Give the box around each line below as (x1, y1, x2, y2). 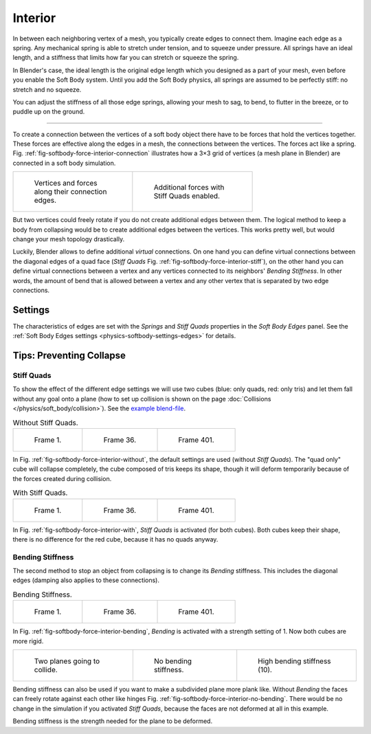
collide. (34, 665, 58, 674)
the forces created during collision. (12, 474, 112, 482)
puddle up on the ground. (12, 107, 85, 116)
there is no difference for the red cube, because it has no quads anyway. (12, 535, 218, 543)
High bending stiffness (258, 656, 331, 666)
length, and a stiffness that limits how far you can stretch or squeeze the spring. (12, 54, 239, 62)
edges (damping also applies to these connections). (12, 576, 160, 584)
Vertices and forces (34, 179, 98, 188)
